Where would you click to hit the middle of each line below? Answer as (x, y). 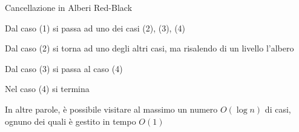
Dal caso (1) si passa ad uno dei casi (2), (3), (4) (95, 28)
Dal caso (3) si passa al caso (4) (64, 68)
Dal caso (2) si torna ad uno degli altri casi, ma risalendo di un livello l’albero (149, 48)
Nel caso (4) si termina (47, 89)
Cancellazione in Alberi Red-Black (69, 7)
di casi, (278, 109)
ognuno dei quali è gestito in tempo (71, 121)
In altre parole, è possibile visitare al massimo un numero (111, 109)
